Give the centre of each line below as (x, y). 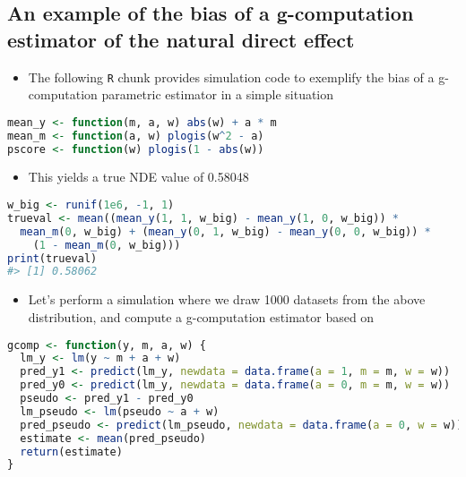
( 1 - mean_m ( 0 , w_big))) (107, 245)
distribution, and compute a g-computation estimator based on (201, 316)
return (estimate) (71, 451)
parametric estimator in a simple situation (218, 94)
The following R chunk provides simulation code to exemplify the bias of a (231, 77)
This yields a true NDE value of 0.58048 (138, 177)
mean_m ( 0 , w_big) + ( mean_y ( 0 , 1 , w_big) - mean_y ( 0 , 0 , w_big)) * (225, 231)
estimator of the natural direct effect (181, 39)
